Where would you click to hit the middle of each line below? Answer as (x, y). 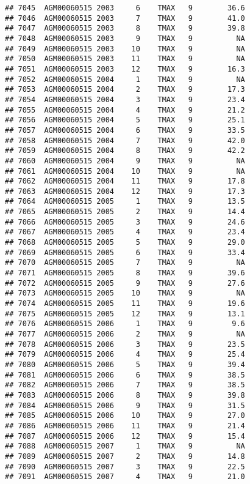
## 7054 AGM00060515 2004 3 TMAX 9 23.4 (125, 99)
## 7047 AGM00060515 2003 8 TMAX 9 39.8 (125, 28)
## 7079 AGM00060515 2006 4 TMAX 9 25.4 (125, 355)
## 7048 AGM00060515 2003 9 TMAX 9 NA (125, 38)
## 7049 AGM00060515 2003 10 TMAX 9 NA (125, 49)
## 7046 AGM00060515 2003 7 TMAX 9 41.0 (125, 18)
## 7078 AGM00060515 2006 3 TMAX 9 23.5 (125, 344)
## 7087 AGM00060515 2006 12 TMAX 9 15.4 (125, 436)
